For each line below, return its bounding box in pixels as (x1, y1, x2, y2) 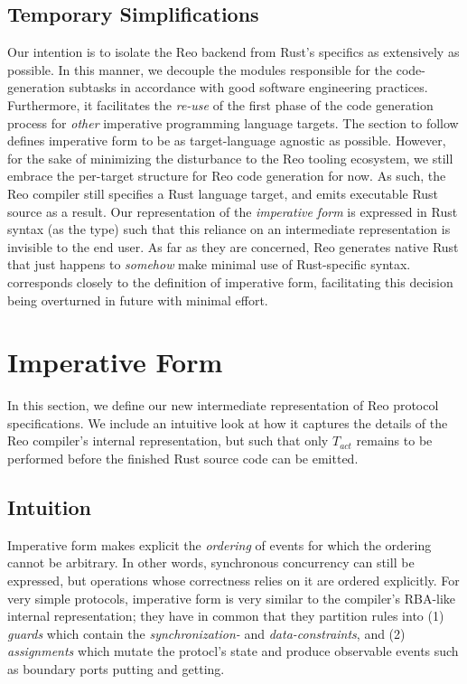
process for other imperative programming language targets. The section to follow (7, 113, 459, 132)
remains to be (356, 431, 433, 450)
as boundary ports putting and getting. (7, 659, 225, 678)
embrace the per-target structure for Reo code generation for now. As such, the (7, 166, 446, 185)
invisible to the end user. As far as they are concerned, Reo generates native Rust (7, 237, 459, 256)
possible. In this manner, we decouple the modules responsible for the (7, 60, 393, 79)
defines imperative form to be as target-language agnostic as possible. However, (7, 131, 446, 150)
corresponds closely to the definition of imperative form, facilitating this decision (7, 272, 453, 291)
